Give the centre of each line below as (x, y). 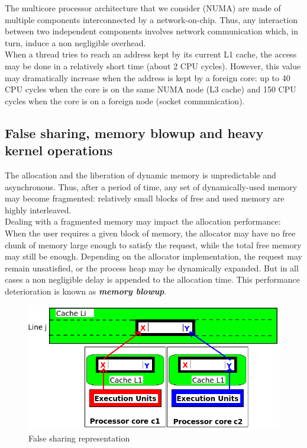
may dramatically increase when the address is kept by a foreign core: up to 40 (148, 77)
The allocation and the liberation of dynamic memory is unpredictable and (140, 175)
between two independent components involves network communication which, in (152, 31)
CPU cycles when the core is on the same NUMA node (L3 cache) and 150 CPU (151, 89)
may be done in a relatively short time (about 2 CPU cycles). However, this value (153, 65)
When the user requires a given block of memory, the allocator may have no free (150, 233)
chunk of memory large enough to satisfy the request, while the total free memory (153, 244)
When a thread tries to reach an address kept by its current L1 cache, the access (151, 54)
